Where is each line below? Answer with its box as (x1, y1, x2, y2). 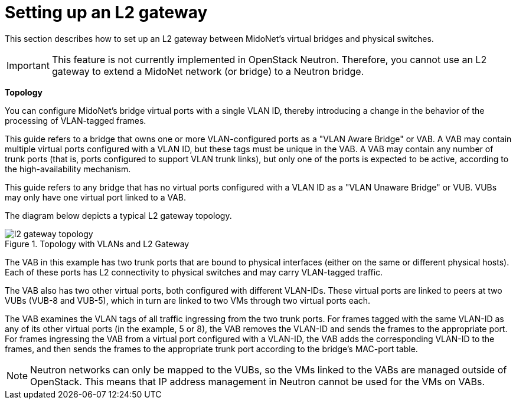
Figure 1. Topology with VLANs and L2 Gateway (5, 238, 190, 249)
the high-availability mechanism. (5, 163, 131, 174)
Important (6, 59, 50, 71)
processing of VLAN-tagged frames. (5, 115, 146, 126)
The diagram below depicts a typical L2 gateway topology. (5, 210, 232, 221)
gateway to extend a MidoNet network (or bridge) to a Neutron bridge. (51, 65, 364, 77)
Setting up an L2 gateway (5, 2, 208, 22)
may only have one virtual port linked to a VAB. (5, 192, 187, 202)
